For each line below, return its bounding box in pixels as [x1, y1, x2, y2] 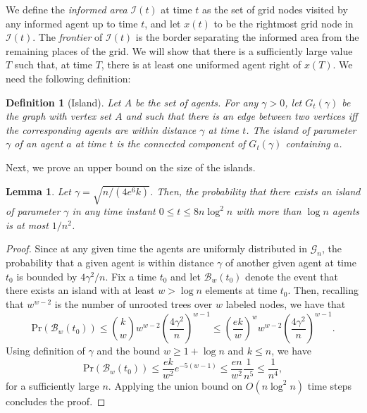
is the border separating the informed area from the [135, 30, 359, 44]
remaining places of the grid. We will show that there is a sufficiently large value [6, 43, 353, 58]
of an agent [14, 136, 63, 151]
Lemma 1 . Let [6, 183, 71, 198]
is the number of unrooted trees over [54, 297, 213, 312]
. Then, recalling [287, 283, 359, 297]
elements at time [205, 283, 278, 297]
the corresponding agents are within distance [6, 122, 197, 137]
